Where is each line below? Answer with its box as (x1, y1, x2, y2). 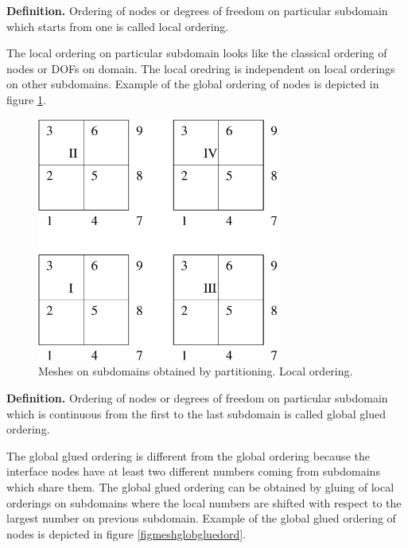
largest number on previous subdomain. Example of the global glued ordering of (6, 510, 396, 527)
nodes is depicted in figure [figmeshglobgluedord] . (6, 525, 246, 542)
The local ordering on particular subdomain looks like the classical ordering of (6, 45, 387, 61)
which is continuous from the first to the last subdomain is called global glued (6, 405, 386, 422)
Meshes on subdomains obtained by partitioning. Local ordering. (38, 363, 353, 379)
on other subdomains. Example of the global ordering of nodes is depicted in (6, 76, 379, 92)
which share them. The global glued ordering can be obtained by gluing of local (6, 478, 394, 495)
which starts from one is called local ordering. (6, 17, 229, 34)
